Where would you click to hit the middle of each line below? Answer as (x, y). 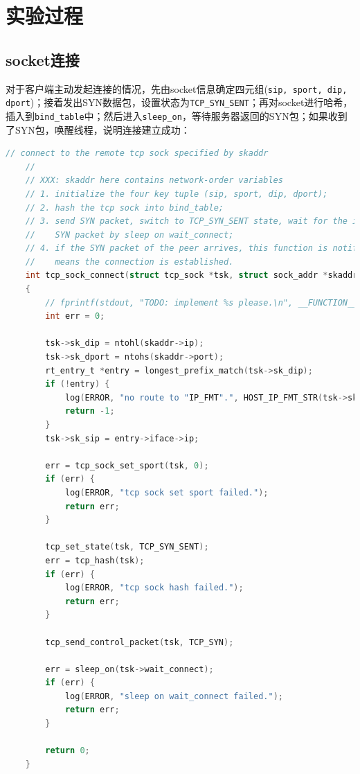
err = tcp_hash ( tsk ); (95, 560)
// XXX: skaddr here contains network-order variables (154, 181)
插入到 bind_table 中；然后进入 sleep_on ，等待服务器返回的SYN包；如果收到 (177, 115)
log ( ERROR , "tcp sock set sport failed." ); (166, 492)
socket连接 (43, 59)
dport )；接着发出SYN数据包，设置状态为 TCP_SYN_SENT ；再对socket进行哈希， (179, 102)
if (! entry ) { (78, 384)
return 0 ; (67, 751)
